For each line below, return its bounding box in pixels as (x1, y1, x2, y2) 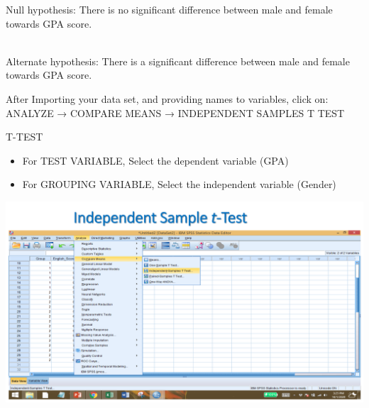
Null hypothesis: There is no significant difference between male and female (6, 2, 333, 16)
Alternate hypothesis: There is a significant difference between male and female (6, 53, 350, 68)
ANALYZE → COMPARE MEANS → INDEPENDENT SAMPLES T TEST (6, 105, 345, 120)
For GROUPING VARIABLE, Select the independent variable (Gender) (22, 177, 336, 192)
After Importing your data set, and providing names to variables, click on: (6, 91, 329, 106)
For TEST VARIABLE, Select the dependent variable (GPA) (22, 153, 289, 167)
